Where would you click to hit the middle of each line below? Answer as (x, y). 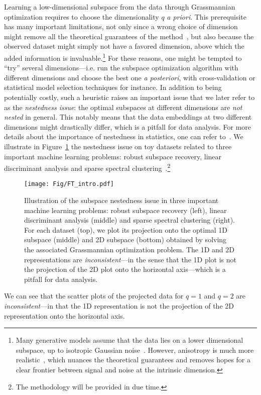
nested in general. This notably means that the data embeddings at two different (128, 117)
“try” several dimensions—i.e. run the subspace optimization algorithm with (121, 68)
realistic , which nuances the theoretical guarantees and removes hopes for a (133, 360)
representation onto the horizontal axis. (64, 315)
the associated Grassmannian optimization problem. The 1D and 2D (129, 250)
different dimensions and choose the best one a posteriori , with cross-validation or (130, 77)
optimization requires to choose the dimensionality (82, 16)
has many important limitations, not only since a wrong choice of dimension (121, 26)
